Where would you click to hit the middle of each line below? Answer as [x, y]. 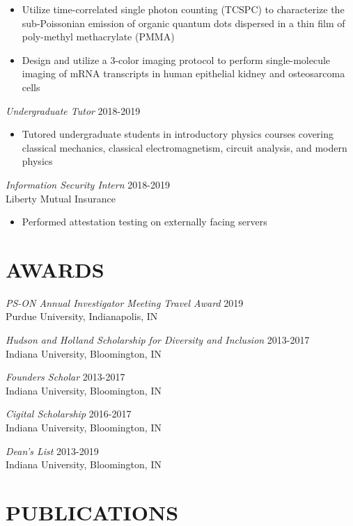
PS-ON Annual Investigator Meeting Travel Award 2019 [125, 302]
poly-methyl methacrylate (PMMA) [98, 37]
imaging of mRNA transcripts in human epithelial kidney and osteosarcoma [183, 73]
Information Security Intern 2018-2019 [88, 184]
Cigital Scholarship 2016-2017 [69, 414]
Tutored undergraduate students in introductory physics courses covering [178, 134]
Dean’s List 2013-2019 [52, 451]
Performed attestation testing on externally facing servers [144, 222]
